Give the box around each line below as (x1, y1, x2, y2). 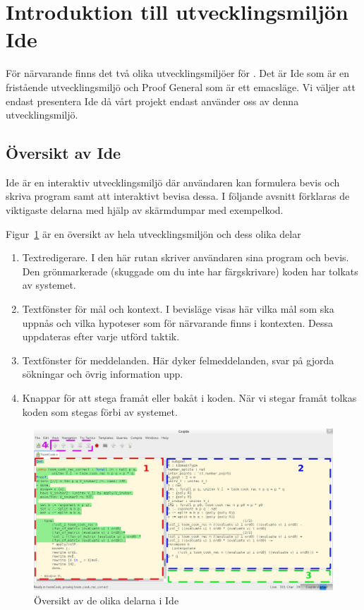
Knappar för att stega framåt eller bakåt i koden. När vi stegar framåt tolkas (22, 390, 357, 405)
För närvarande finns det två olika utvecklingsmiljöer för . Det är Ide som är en (6, 66, 350, 80)
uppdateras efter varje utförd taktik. (22, 329, 180, 344)
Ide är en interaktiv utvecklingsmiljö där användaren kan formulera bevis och (6, 174, 340, 189)
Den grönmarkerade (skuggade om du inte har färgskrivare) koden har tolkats (22, 263, 358, 278)
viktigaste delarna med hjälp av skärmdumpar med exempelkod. (6, 203, 284, 217)
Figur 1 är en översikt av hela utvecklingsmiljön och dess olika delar (6, 226, 301, 241)
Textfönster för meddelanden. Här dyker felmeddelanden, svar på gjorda (22, 352, 334, 367)
